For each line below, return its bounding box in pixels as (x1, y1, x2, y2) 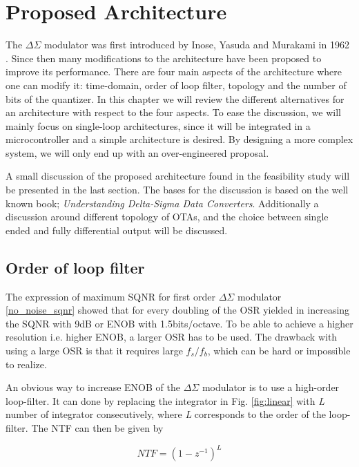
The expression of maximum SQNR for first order (6, 289, 215, 303)
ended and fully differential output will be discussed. (6, 222, 228, 237)
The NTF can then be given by (31, 420, 164, 435)
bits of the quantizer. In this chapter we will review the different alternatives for (6, 91, 345, 106)
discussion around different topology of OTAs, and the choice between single (6, 209, 329, 224)
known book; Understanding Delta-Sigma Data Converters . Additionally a (6, 196, 319, 210)
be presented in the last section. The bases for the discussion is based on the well (6, 182, 349, 197)
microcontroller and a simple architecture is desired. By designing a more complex (6, 132, 353, 146)
